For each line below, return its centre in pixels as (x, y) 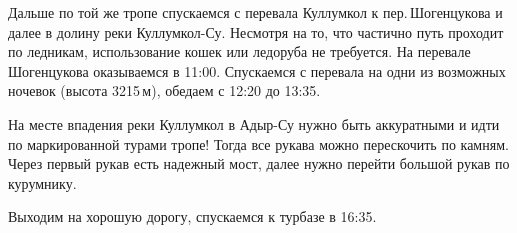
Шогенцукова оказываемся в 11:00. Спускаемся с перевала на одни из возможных (257, 70)
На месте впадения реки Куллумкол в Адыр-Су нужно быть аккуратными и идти (254, 123)
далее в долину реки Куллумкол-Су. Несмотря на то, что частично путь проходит (256, 31)
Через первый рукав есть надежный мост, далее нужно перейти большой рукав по (259, 163)
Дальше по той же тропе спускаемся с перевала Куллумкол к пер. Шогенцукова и (255, 12)
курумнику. (42, 182)
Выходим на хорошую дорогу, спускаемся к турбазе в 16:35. (192, 216)
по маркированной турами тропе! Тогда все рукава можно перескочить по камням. (258, 143)
